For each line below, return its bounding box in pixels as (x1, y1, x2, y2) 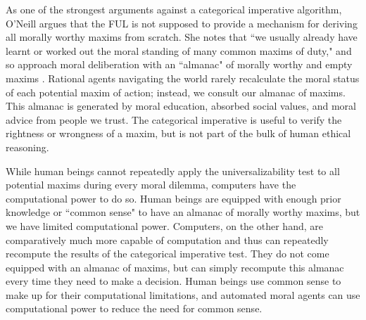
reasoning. (6, 139, 49, 154)
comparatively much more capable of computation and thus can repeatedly (6, 232, 329, 247)
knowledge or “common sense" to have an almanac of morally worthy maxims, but (6, 205, 360, 219)
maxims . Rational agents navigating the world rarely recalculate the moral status (6, 70, 360, 85)
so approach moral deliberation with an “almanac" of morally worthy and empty (6, 57, 353, 72)
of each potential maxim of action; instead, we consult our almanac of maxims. (6, 84, 346, 99)
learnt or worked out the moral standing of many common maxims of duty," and (6, 43, 352, 58)
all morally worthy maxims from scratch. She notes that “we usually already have (6, 30, 358, 44)
